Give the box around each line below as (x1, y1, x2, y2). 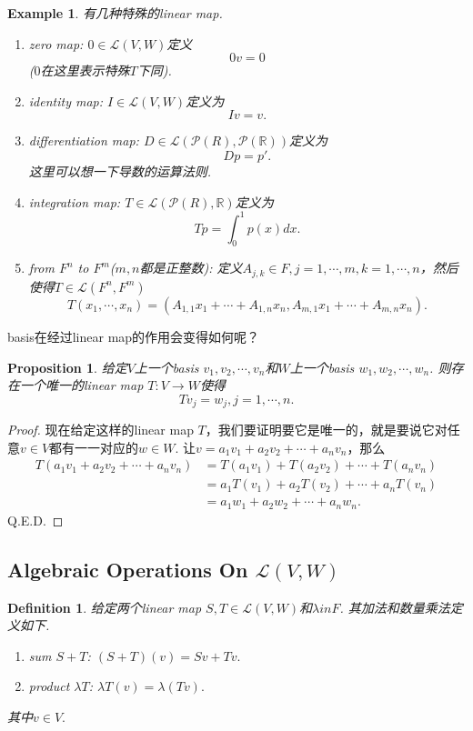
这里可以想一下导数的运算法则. (28, 161, 212, 180)
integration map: (28, 192, 121, 211)
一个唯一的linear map (19, 376, 144, 395)
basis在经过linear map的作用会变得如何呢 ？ (7, 326, 260, 345)
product (28, 676, 70, 696)
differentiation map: (28, 131, 139, 150)
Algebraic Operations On (7, 555, 248, 583)
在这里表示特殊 (40, 61, 130, 80)
